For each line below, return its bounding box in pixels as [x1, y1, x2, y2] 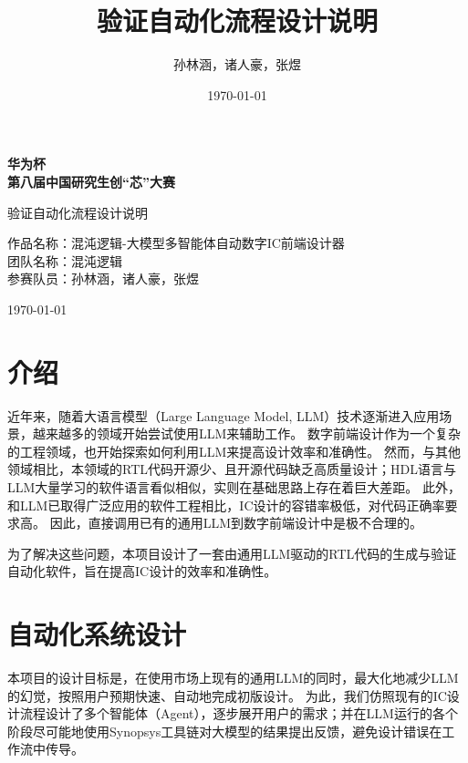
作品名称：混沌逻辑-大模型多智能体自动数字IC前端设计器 [7, 233, 345, 253]
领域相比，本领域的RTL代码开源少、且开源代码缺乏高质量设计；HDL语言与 [7, 459, 456, 479]
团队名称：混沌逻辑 [7, 251, 122, 270]
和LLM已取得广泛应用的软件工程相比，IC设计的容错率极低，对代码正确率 [7, 495, 445, 514]
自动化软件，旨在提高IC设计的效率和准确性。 [7, 562, 277, 581]
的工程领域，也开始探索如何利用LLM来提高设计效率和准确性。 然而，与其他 [7, 441, 461, 460]
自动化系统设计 [7, 615, 187, 653]
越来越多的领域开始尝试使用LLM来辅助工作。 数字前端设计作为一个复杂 [32, 424, 461, 443]
